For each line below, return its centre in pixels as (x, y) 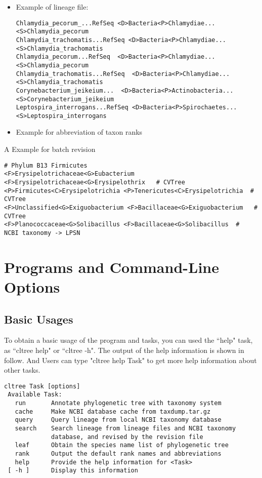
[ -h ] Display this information (73, 471)
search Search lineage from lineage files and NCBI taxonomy (125, 428)
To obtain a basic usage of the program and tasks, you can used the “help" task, (128, 340)
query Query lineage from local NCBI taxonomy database (118, 420)
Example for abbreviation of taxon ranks (79, 132)
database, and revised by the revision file (127, 437)
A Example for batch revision (50, 149)
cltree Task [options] (42, 386)
